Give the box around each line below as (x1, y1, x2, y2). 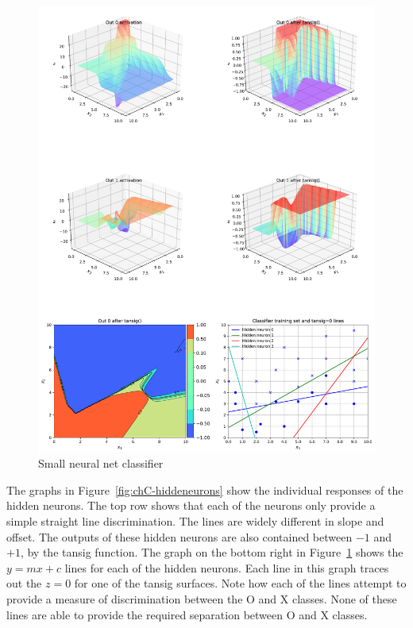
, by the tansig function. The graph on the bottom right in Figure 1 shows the (20, 544, 403, 561)
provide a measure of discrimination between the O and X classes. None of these (6, 591, 397, 607)
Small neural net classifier (38, 455, 164, 472)
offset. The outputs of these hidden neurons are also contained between (6, 528, 353, 545)
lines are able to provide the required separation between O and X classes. (6, 606, 368, 622)
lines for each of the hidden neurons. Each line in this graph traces (64, 559, 389, 576)
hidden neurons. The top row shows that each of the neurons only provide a (6, 497, 376, 514)
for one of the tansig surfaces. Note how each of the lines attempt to (74, 575, 407, 591)
